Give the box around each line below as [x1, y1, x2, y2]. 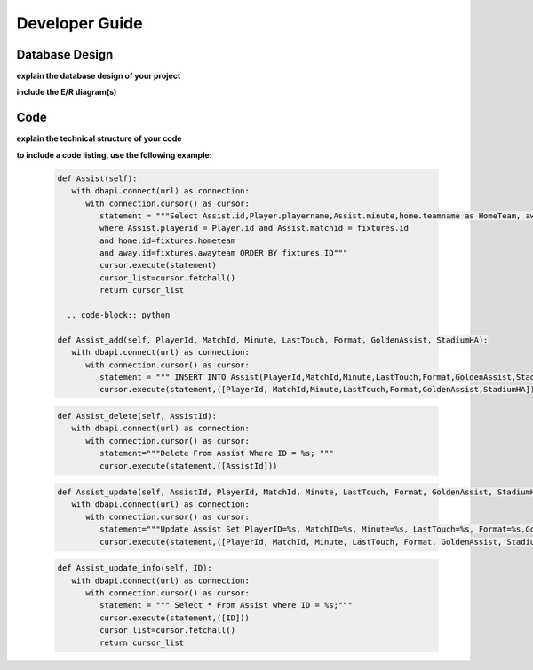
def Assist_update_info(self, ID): [57, 564, 212, 573]
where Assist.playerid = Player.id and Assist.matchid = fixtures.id [99, 223, 409, 233]
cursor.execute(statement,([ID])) [99, 612, 251, 623]
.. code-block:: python [67, 311, 171, 320]
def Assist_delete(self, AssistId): [57, 411, 218, 421]
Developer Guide [16, 13, 143, 33]
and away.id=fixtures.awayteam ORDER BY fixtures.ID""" [99, 248, 348, 258]
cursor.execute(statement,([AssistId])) [99, 461, 278, 470]
